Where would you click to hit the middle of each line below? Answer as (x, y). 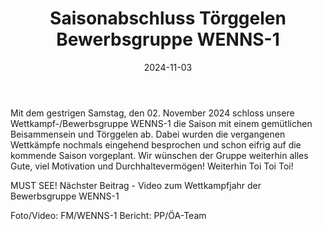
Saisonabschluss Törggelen (168, 18)
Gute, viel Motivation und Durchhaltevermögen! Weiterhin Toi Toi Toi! (152, 166)
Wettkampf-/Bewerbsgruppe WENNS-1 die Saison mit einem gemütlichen (161, 123)
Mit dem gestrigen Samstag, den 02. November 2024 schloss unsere (152, 113)
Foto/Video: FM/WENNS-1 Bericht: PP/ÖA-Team (108, 215)
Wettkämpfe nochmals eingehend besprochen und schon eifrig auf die (156, 144)
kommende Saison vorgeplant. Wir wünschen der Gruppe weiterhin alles (159, 155)
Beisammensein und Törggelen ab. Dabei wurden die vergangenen (148, 134)
